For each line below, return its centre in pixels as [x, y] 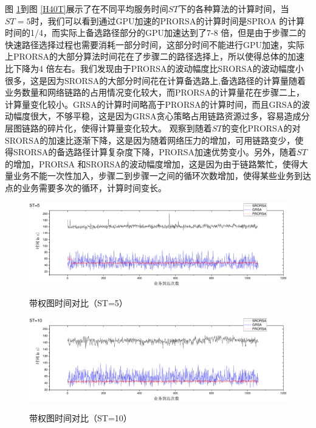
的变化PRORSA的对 [261, 128]
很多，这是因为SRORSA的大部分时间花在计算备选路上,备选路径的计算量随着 [156, 80]
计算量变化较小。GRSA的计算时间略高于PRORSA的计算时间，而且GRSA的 [153, 104]
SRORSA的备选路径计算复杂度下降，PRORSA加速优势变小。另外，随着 [155, 152]
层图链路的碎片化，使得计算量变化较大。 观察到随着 [108, 128]
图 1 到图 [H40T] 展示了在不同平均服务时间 [87, 9]
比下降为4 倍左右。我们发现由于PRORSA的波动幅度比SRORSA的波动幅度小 [154, 68]
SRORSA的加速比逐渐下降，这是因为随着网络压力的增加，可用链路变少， [150, 140]
